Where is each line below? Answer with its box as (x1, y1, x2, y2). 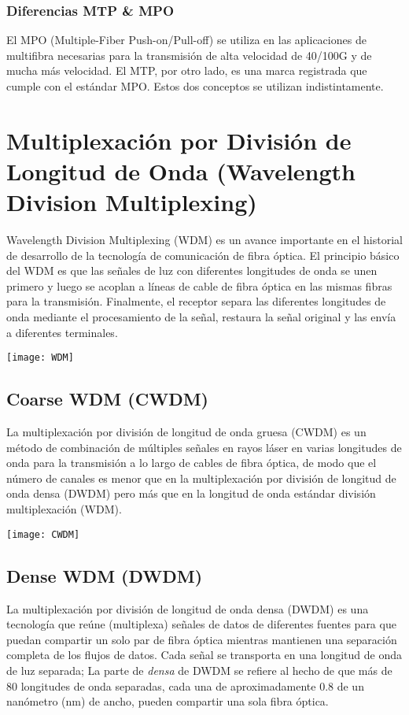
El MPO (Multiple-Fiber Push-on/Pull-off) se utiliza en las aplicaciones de (6, 31, 367, 48)
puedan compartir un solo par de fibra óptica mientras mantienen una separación (6, 631, 397, 647)
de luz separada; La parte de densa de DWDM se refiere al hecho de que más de (6, 661, 392, 678)
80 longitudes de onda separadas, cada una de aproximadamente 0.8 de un (6, 677, 364, 694)
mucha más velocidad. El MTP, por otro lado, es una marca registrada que (6, 62, 367, 79)
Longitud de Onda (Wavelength (6, 154, 356, 187)
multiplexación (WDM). (6, 501, 122, 517)
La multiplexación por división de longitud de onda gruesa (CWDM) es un (6, 424, 367, 440)
